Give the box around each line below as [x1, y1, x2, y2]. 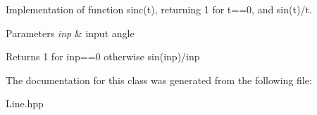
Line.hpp [6, 96, 44, 111]
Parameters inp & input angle [6, 25, 135, 40]
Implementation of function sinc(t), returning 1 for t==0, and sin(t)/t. [6, 2, 312, 16]
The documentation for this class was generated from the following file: [6, 72, 312, 87]
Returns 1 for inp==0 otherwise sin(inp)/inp [6, 49, 200, 64]
